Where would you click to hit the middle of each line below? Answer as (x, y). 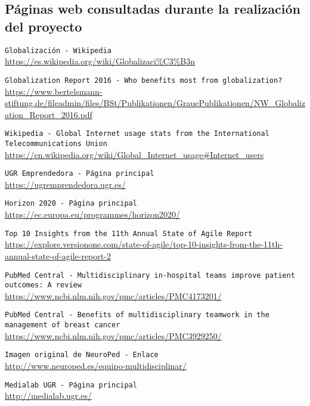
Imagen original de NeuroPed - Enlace (82, 355)
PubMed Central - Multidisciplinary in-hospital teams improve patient (150, 275)
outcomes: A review (43, 285)
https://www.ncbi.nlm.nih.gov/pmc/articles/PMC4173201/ (113, 295)
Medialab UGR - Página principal (71, 385)
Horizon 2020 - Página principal (71, 204)
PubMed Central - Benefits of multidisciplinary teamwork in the (137, 315)
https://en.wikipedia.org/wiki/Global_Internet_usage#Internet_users (134, 154)
